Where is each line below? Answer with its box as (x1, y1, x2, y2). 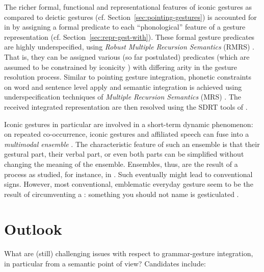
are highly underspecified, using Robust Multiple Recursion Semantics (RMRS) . (4, 41, 255, 52)
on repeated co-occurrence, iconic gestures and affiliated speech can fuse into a (4, 129, 249, 139)
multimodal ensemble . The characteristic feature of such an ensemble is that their (4, 138, 260, 149)
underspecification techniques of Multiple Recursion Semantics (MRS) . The (4, 91, 241, 102)
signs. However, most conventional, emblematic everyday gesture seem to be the (4, 179, 253, 189)
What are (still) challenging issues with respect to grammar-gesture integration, (4, 248, 253, 259)
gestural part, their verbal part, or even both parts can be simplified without (4, 149, 244, 159)
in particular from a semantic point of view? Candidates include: (4, 258, 206, 268)
